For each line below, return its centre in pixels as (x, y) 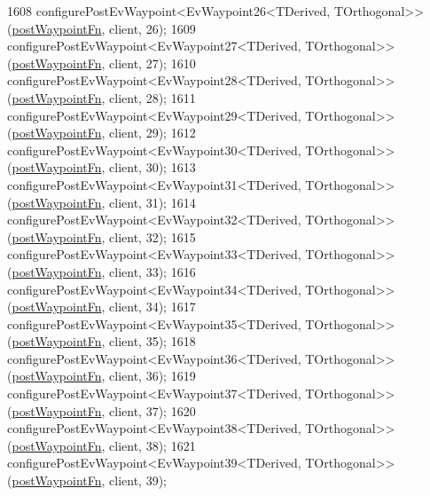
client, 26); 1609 (152, 28)
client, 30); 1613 (152, 167)
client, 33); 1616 (152, 271)
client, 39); (138, 480)
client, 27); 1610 (152, 63)
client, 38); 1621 (152, 445)
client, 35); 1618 (152, 341)
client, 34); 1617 (152, 307)
